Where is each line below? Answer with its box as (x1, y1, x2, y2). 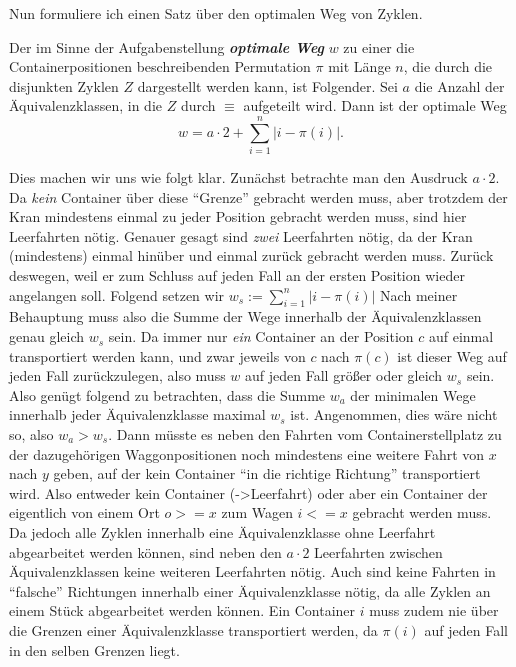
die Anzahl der (414, 75, 505, 96)
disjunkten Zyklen (9, 75, 119, 96)
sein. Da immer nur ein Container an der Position (108, 326, 414, 347)
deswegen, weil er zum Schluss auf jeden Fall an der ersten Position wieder (9, 265, 465, 286)
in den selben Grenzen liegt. (9, 639, 180, 660)
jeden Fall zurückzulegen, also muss (9, 365, 226, 386)
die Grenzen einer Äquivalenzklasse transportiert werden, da (9, 619, 378, 640)
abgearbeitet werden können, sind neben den (9, 541, 282, 562)
